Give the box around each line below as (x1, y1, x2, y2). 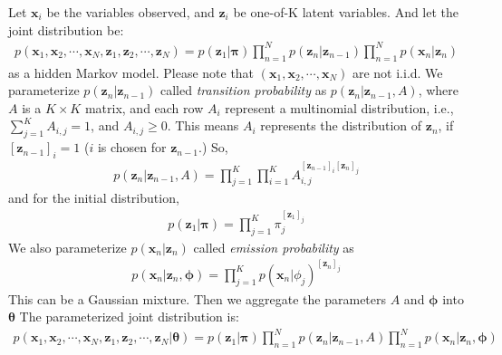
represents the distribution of (260, 116, 422, 135)
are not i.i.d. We (352, 62, 443, 82)
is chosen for (97, 138, 167, 157)
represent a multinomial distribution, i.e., (225, 98, 454, 117)
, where (418, 81, 459, 100)
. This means (167, 116, 239, 135)
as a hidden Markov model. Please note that (8, 62, 255, 82)
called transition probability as (160, 81, 327, 100)
